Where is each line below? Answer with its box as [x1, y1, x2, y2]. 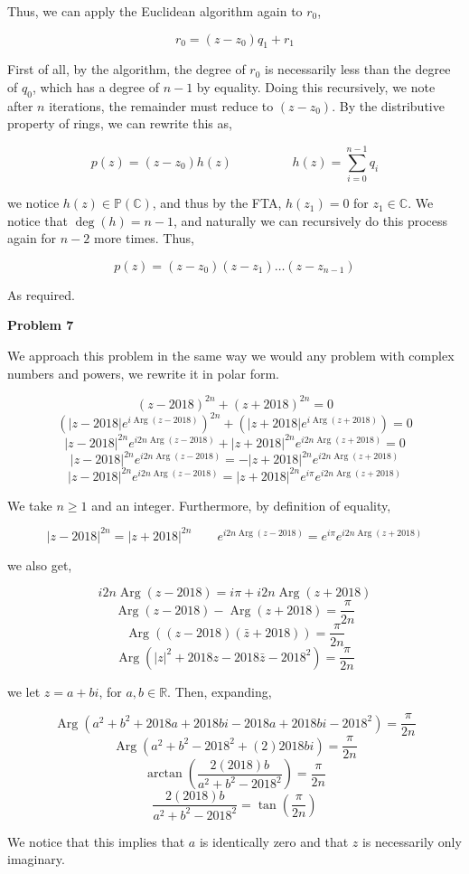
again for [7, 229, 57, 248]
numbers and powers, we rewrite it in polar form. [7, 363, 279, 382]
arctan [146, 767, 183, 781]
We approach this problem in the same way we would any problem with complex [7, 346, 455, 365]
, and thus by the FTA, [152, 193, 282, 212]
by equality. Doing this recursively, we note [196, 77, 436, 96]
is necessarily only [361, 832, 462, 851]
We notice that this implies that [7, 832, 185, 851]
